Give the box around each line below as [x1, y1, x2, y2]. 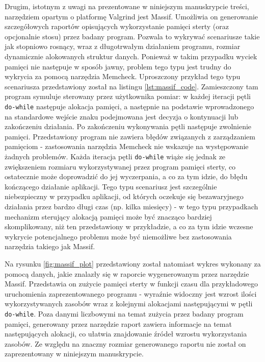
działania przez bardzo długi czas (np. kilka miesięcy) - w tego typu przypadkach [5, 201, 258, 211]
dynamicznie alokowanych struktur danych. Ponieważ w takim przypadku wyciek [5, 51, 257, 61]
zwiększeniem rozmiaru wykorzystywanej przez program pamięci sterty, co [5, 161, 236, 172]
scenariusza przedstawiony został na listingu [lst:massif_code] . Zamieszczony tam [5, 81, 258, 91]
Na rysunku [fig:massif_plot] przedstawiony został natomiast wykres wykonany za [5, 258, 261, 269]
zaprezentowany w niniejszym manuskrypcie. [5, 348, 144, 359]
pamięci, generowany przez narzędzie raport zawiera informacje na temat [5, 318, 232, 329]
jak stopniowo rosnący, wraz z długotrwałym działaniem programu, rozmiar [5, 41, 241, 52]
